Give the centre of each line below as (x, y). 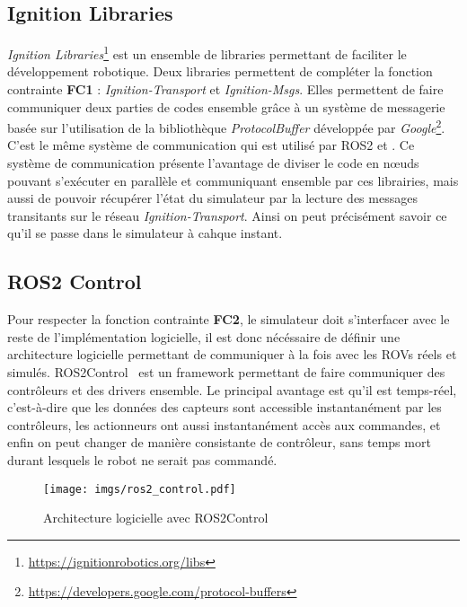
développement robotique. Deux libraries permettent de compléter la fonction (220, 71)
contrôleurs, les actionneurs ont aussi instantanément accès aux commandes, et (224, 424)
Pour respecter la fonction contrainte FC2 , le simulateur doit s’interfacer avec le (229, 319)
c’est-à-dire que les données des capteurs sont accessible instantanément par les (225, 407)
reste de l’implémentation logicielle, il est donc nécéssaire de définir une (204, 336)
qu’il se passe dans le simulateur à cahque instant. (145, 233)
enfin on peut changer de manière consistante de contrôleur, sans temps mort (219, 442)
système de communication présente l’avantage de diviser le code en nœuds (213, 163)
